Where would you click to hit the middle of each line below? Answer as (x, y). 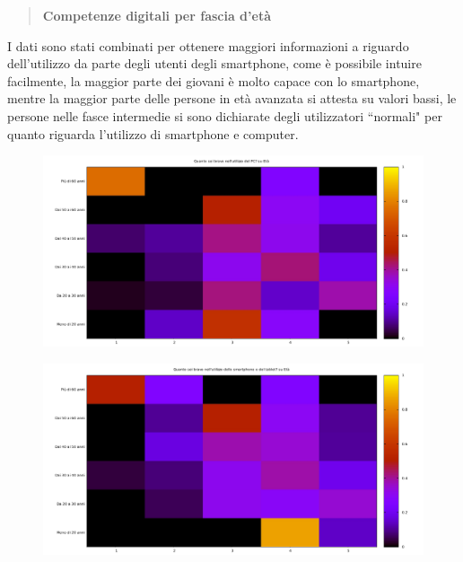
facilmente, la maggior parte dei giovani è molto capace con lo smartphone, (214, 80)
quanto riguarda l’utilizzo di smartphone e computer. (153, 133)
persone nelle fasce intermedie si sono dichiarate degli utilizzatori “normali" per (225, 115)
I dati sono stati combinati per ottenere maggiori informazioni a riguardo (208, 45)
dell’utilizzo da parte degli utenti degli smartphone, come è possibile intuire (214, 63)
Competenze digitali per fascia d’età (157, 15)
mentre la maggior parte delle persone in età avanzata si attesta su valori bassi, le (232, 98)
